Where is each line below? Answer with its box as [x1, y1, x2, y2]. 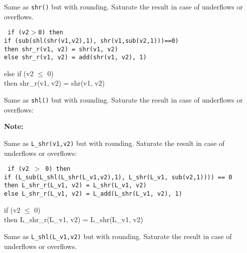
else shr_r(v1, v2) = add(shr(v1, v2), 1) [4, 54, 147, 61]
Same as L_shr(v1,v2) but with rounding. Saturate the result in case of [4, 137, 225, 148]
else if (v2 [4, 68, 34, 78]
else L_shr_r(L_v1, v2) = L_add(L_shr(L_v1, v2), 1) [4, 190, 182, 198]
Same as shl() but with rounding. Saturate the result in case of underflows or [4, 95, 243, 105]
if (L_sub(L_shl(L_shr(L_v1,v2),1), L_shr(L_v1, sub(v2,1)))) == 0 [4, 173, 233, 181]
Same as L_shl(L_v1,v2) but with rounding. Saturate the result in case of [4, 231, 232, 241]
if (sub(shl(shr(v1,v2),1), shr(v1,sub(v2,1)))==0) [4, 37, 179, 44]
